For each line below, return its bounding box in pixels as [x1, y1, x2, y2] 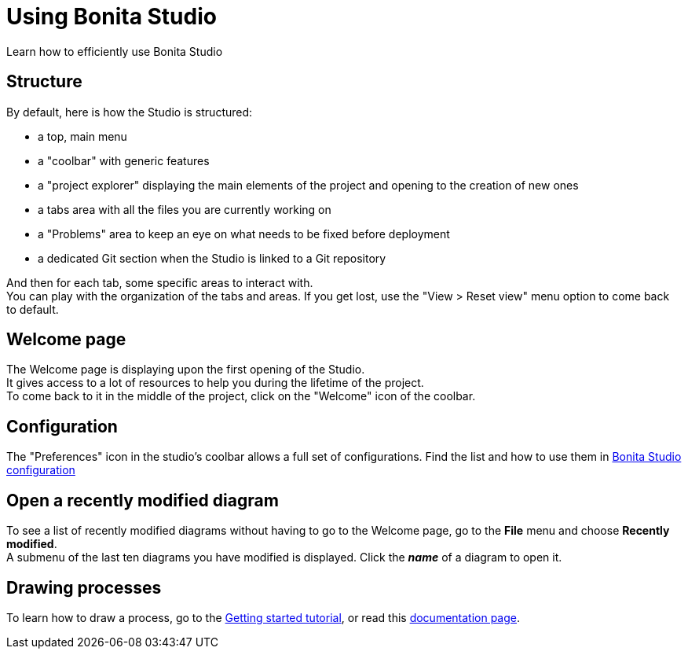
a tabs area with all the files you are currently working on [38, 202, 331, 216]
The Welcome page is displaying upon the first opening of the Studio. [6, 362, 365, 377]
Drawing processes [6, 577, 162, 598]
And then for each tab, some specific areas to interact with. [6, 275, 313, 289]
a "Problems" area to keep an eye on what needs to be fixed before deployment [38, 226, 450, 241]
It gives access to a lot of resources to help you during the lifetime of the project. [6, 376, 424, 390]
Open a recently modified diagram [6, 490, 279, 510]
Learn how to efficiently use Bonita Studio [6, 44, 223, 58]
